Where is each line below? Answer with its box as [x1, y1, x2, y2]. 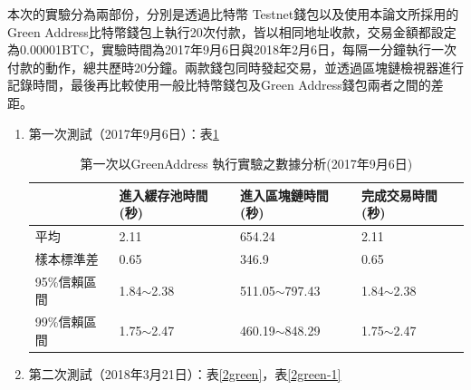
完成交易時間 [360, 185, 437, 204]
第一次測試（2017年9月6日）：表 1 [28, 123, 219, 142]
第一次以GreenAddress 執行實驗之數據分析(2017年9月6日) [80, 154, 413, 173]
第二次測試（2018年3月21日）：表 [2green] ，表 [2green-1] [28, 365, 341, 383]
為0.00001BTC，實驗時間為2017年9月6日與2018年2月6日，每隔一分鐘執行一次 [7, 40, 457, 59]
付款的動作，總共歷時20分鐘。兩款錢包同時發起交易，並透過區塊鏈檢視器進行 [7, 57, 464, 76]
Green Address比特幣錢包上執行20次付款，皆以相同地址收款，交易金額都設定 [7, 22, 457, 41]
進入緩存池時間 [119, 185, 208, 204]
